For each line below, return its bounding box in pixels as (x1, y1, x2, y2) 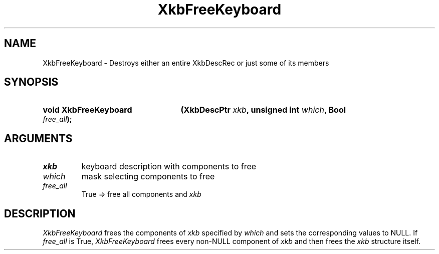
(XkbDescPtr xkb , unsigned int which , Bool (180, 105, 346, 115)
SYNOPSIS (4, 76, 59, 89)
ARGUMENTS (4, 132, 73, 145)
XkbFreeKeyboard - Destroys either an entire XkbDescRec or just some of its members (43, 58, 329, 67)
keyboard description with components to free (81, 161, 257, 172)
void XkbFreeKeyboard (43, 105, 132, 115)
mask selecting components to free (81, 171, 215, 182)
